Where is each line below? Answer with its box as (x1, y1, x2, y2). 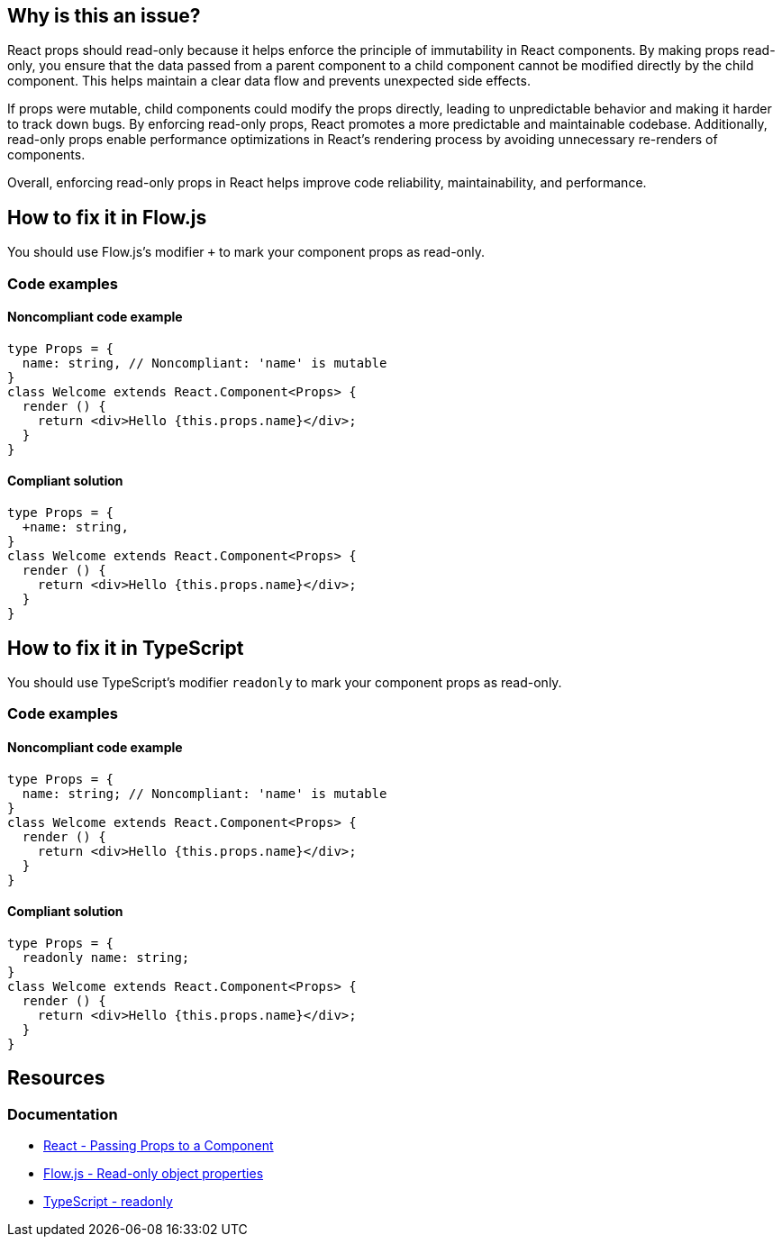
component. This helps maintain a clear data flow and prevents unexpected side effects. (7, 73, 531, 89)
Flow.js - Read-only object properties (43, 1165, 264, 1181)
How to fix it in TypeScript (7, 636, 244, 659)
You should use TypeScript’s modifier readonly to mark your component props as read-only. (7, 674, 562, 690)
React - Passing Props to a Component (43, 1137, 274, 1153)
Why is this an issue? (7, 5, 201, 27)
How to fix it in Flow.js (7, 205, 207, 229)
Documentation (7, 1104, 118, 1123)
